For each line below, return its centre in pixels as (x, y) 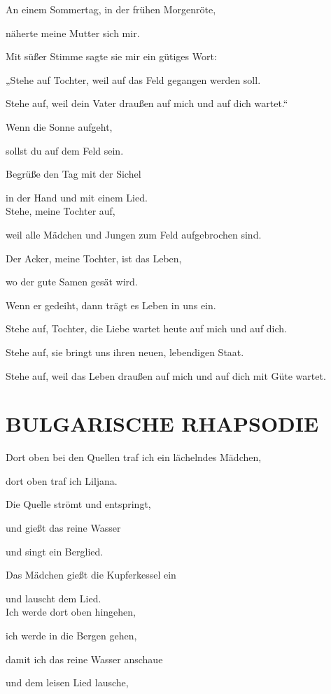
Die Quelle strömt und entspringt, (78, 504)
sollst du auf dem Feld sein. (65, 150)
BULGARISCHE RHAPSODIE (162, 424)
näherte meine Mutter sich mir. (73, 33)
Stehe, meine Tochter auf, (61, 211)
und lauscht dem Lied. (54, 598)
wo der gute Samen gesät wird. (72, 282)
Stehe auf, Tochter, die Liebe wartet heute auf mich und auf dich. (147, 328)
